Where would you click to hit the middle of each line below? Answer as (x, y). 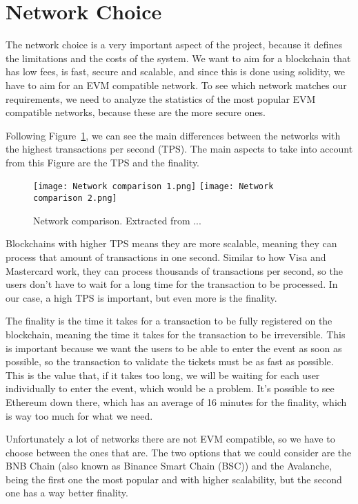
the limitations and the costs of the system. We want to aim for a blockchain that (178, 58)
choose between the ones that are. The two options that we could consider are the (179, 452)
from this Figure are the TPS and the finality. (103, 162)
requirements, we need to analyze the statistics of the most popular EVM (161, 98)
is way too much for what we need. (79, 415)
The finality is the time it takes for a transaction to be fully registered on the (169, 321)
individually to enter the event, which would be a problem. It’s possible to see (170, 388)
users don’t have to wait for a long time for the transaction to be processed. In (172, 284)
